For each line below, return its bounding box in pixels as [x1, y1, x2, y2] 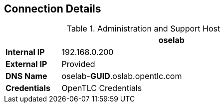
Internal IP [5, 47, 45, 57]
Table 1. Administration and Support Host [66, 23, 221, 34]
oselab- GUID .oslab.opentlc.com [61, 71, 182, 81]
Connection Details [4, 2, 101, 15]
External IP [5, 59, 47, 69]
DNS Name [5, 71, 47, 81]
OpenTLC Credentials [61, 83, 142, 93]
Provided [61, 59, 95, 69]
